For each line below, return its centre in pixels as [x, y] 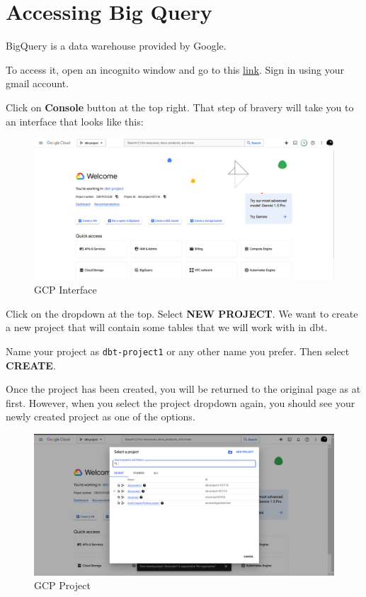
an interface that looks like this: [75, 121]
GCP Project [62, 585]
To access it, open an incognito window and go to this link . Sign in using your [175, 69]
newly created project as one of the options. [101, 417]
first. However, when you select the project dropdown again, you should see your [181, 402]
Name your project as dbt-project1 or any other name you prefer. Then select [178, 351]
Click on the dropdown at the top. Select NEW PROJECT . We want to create [182, 313]
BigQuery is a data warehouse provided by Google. [116, 46]
